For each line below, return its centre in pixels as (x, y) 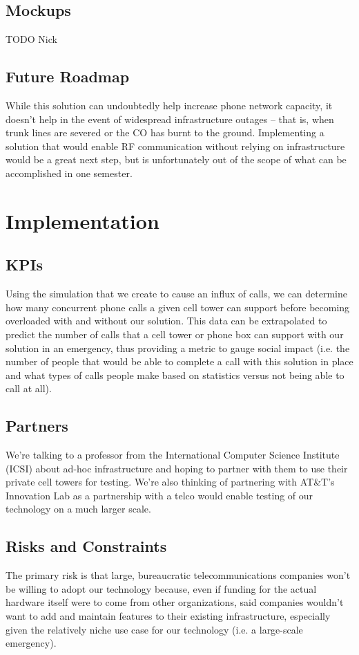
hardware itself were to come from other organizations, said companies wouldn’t (175, 602)
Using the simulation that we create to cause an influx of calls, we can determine (176, 294)
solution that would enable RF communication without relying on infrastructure (175, 146)
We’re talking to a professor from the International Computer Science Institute (173, 455)
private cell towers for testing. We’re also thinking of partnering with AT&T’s (170, 482)
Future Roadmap (68, 76)
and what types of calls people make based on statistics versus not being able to (175, 375)
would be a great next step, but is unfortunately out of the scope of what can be (176, 159)
